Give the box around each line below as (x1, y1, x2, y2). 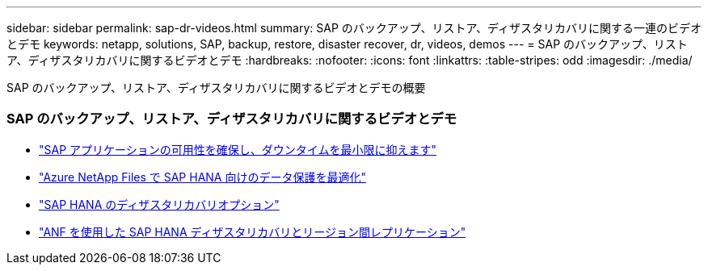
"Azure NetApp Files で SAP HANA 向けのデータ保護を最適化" (39, 169, 366, 184)
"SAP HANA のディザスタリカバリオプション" (39, 197, 280, 211)
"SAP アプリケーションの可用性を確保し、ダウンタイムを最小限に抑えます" (39, 142, 437, 156)
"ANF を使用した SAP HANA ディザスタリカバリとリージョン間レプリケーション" (39, 224, 466, 239)
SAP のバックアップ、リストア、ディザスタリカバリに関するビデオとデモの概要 (6, 81, 426, 94)
